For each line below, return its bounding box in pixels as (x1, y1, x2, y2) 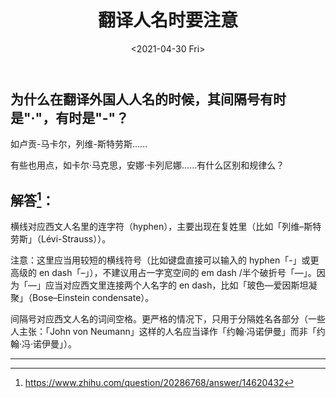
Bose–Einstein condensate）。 (31, 292, 155, 304)
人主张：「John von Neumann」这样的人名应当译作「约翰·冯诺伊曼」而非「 (10, 326, 317, 338)
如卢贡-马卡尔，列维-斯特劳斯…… (10, 138, 148, 150)
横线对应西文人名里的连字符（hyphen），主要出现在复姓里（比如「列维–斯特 (10, 221, 322, 233)
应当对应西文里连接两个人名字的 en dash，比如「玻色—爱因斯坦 (44, 279, 309, 291)
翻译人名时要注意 (97, 9, 238, 32)
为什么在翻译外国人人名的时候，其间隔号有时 (10, 91, 287, 108)
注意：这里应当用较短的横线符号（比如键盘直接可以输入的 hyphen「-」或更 (10, 254, 320, 266)
